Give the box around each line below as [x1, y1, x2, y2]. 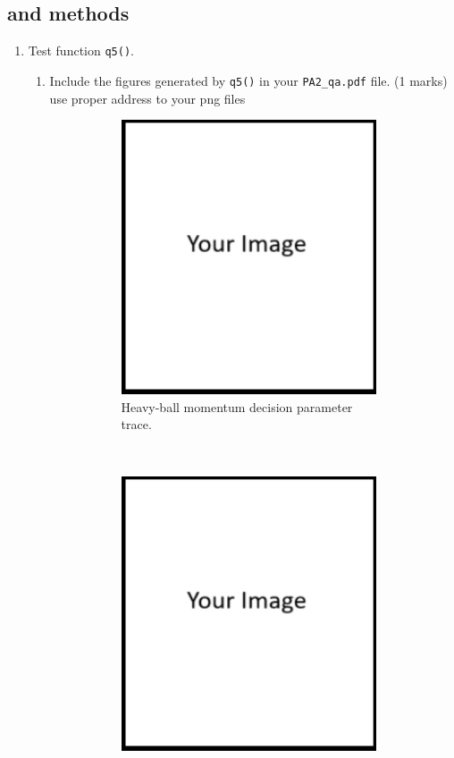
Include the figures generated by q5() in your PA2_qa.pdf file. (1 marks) [49, 71, 448, 89]
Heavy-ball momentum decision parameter [121, 397, 353, 416]
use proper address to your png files [49, 88, 246, 107]
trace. [121, 415, 152, 434]
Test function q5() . [28, 41, 134, 60]
